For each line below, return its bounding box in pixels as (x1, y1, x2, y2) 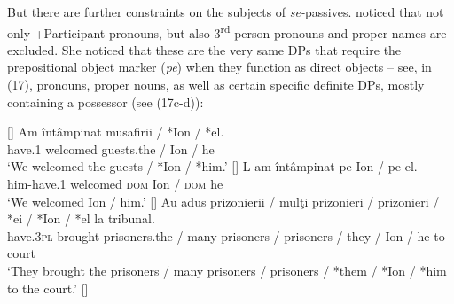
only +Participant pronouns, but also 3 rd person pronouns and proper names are (7, 20, 447, 42)
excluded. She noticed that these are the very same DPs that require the (7, 40, 402, 58)
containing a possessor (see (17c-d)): (7, 92, 204, 111)
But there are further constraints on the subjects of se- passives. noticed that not (7, 3, 444, 20)
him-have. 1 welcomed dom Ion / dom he (7, 175, 223, 192)
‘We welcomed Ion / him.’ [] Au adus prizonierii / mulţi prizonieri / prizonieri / (7, 191, 440, 210)
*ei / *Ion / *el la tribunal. (7, 209, 155, 228)
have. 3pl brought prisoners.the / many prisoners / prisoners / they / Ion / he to (7, 226, 445, 245)
